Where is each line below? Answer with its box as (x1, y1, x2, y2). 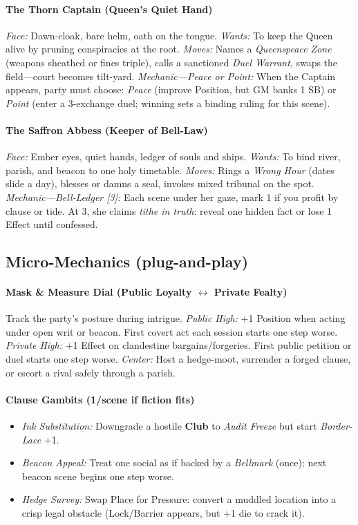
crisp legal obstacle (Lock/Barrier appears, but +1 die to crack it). (21, 506, 305, 520)
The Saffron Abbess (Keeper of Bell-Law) (6, 122, 208, 137)
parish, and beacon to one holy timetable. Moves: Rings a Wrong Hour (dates (6, 162, 335, 177)
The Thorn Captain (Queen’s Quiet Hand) (6, 1, 213, 16)
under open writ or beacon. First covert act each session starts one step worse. (6, 324, 338, 338)
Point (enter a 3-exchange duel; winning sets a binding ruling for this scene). (6, 95, 330, 110)
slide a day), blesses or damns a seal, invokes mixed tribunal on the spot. (6, 176, 314, 191)
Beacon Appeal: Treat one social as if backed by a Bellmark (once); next (21, 455, 327, 470)
